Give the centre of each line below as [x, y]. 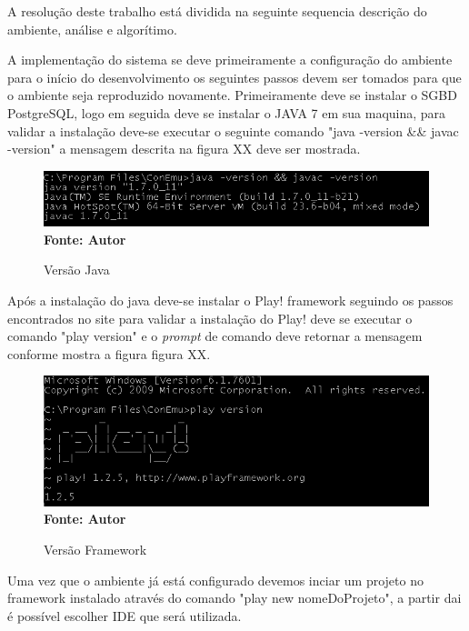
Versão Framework [95, 549]
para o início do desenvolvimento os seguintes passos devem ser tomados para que [234, 77]
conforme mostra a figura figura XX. [109, 353]
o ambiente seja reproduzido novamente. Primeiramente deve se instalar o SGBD [232, 95]
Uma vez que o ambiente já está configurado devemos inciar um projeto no [215, 580]
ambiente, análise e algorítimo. [92, 29]
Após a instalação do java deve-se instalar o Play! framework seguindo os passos [230, 300]
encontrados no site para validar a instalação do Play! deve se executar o [210, 318]
